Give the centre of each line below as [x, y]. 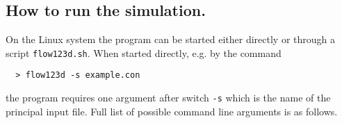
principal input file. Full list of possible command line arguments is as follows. [172, 111]
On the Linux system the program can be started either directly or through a [170, 39]
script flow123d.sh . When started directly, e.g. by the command [144, 52]
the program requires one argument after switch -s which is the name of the [168, 98]
